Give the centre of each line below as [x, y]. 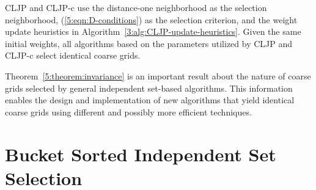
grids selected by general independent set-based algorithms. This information [149, 88]
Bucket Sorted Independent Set [141, 154]
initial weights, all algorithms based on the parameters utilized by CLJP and [149, 43]
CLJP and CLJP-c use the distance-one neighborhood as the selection [136, 7]
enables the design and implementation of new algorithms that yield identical [150, 100]
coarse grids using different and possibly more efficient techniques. [128, 111]
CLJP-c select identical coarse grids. [73, 55]
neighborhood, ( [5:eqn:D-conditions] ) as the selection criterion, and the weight [151, 19]
